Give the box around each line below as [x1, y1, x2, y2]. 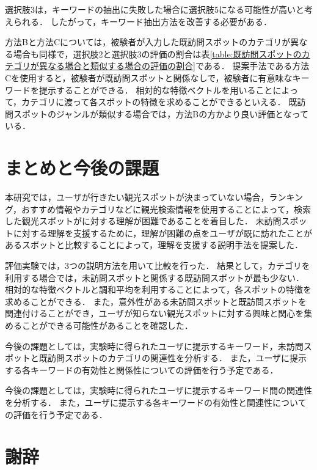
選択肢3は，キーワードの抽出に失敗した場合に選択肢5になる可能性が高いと [5, 3, 304, 15]
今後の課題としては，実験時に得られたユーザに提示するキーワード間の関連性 [5, 384, 313, 397]
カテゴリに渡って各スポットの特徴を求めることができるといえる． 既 [21, 95, 297, 108]
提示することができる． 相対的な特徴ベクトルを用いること [38, 83, 273, 96]
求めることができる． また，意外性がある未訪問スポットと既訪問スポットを [5, 295, 307, 307]
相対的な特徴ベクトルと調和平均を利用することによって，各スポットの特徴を [5, 283, 312, 296]
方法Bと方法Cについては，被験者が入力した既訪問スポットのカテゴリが [5, 35, 291, 48]
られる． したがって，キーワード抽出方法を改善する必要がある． [13, 15, 272, 28]
